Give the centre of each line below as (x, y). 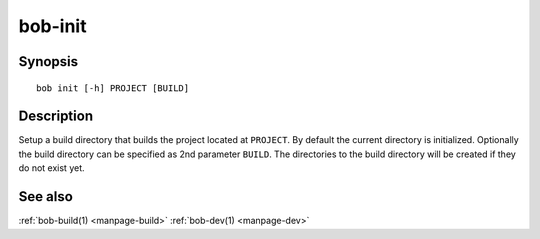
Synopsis (48, 61)
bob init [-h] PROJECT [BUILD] (113, 88)
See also (46, 196)
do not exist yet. (51, 168)
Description (56, 116)
